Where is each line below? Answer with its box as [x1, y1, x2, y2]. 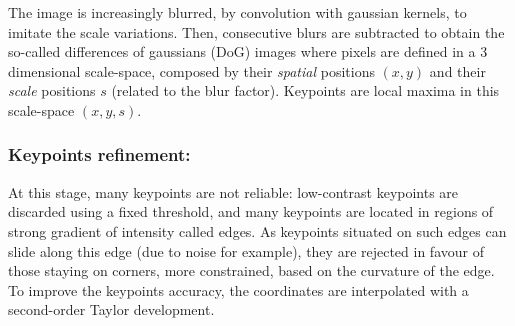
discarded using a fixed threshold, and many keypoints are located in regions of [8, 201, 494, 222]
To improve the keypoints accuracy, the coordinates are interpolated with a [8, 279, 469, 300]
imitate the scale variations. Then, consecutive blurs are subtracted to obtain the [8, 21, 505, 42]
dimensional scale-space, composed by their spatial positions [8, 60, 375, 81]
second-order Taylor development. [8, 299, 215, 320]
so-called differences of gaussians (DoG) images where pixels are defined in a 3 [8, 41, 488, 62]
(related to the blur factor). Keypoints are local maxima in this [111, 80, 500, 101]
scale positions [8, 80, 96, 101]
